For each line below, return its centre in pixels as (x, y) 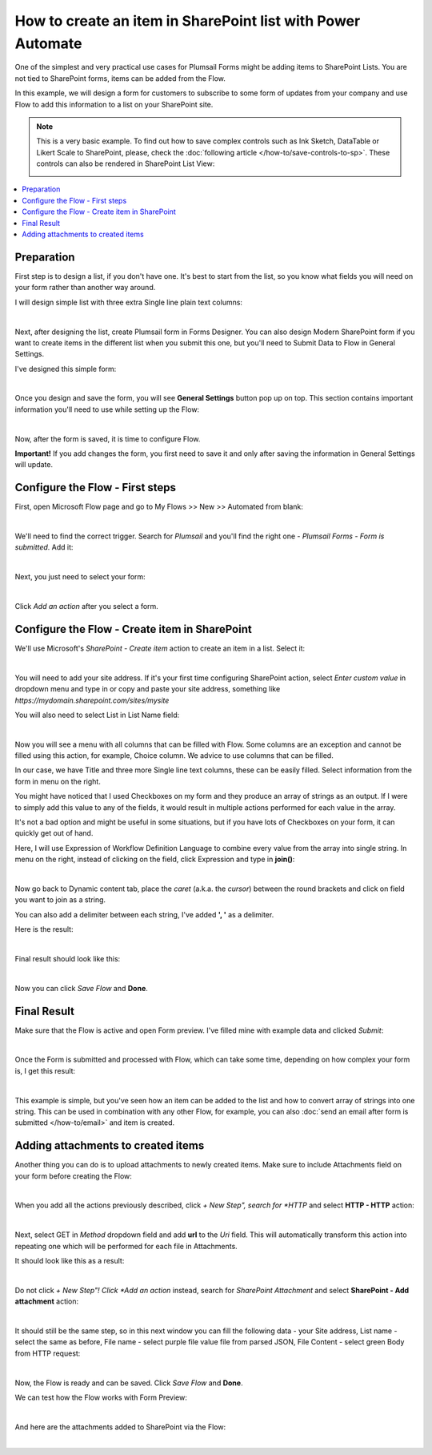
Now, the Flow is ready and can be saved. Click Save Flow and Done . (129, 1383)
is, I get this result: (45, 1070)
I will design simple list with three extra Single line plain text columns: (129, 302)
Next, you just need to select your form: (80, 577)
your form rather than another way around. (85, 288)
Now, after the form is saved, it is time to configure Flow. (108, 439)
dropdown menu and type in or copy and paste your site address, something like (148, 689)
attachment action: (47, 1301)
